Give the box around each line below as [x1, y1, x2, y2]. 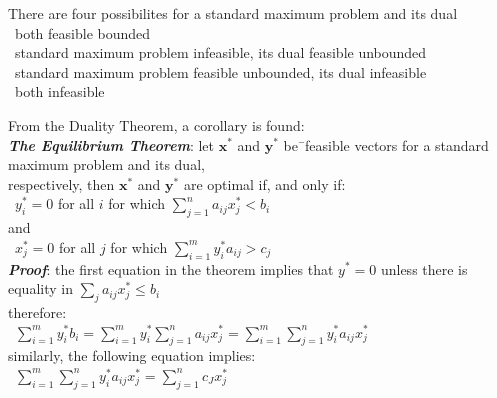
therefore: [8, 301, 67, 322]
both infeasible [14, 81, 105, 102]
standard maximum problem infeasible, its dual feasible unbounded [14, 42, 427, 63]
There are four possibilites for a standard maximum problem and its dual [8, 3, 458, 23]
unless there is [380, 258, 468, 279]
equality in [8, 278, 73, 299]
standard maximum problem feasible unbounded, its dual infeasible [14, 61, 427, 82]
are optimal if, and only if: [183, 173, 346, 194]
